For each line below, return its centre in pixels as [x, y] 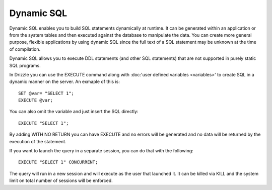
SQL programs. [25, 65]
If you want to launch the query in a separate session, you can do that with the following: [101, 151]
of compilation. [25, 49]
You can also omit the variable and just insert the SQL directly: [74, 112]
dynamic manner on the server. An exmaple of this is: [65, 82]
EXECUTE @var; [36, 100]
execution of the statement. [38, 141]
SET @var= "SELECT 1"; [46, 93]
